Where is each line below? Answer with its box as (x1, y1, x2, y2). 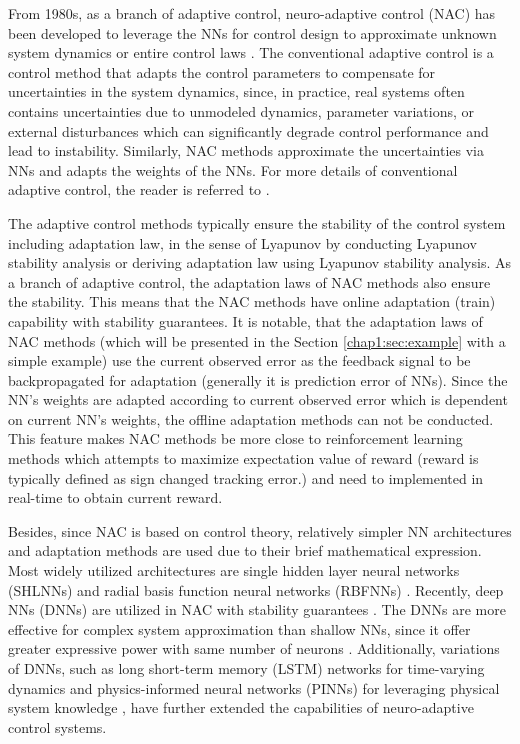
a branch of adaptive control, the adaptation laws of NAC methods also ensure (8, 271, 491, 292)
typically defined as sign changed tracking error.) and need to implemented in (8, 467, 484, 488)
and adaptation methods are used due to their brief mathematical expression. (8, 540, 482, 561)
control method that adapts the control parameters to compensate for (8, 61, 436, 82)
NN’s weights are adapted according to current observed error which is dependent (8, 389, 508, 410)
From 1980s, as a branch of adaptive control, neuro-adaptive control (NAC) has (8, 3, 496, 23)
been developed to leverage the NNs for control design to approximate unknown (8, 22, 497, 43)
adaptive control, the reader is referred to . (8, 179, 270, 200)
